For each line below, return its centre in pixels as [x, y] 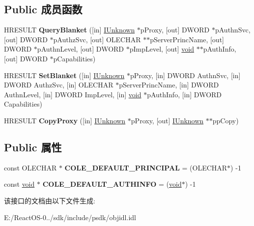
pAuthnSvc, [233, 30]
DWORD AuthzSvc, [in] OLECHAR [59, 85]
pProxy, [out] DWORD [175, 30]
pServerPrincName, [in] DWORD [169, 85]
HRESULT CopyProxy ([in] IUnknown [65, 120]
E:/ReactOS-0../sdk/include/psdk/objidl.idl [70, 217]
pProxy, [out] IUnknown [167, 120]
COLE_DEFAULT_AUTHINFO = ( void [112, 184]
